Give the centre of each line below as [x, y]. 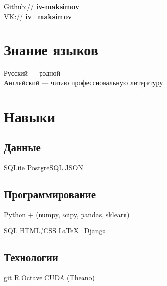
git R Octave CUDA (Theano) [49, 277]
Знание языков [51, 50]
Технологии [31, 257]
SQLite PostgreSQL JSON [43, 168]
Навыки [30, 116]
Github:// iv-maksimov [42, 6]
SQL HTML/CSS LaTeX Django [55, 231]
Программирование [50, 194]
